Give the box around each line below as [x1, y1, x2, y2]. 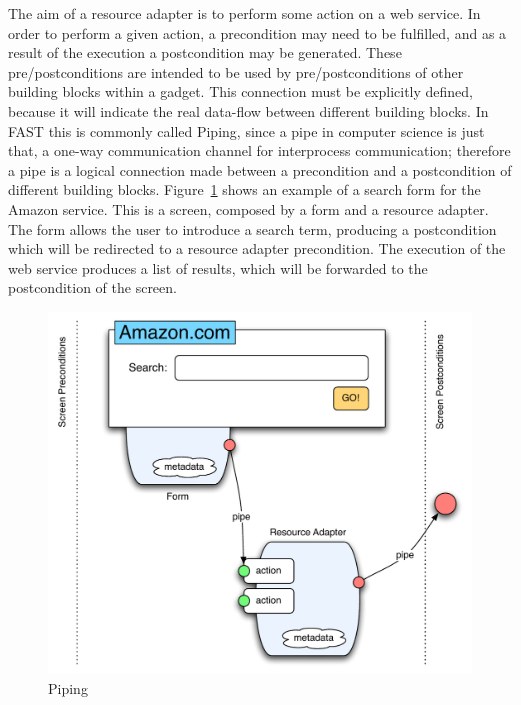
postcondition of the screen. [8, 277, 177, 298]
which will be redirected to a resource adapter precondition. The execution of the [8, 238, 506, 259]
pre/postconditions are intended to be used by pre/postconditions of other [8, 61, 464, 82]
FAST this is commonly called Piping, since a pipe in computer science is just [8, 120, 485, 141]
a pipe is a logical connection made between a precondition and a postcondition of [8, 159, 512, 180]
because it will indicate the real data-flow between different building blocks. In [8, 100, 489, 121]
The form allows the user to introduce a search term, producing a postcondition [8, 218, 497, 239]
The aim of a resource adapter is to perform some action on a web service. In [8, 3, 481, 23]
